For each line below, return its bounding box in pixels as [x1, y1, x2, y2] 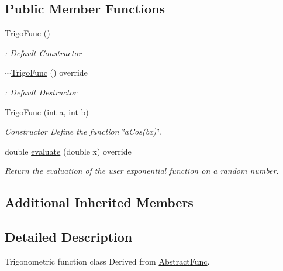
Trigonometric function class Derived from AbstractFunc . [5, 255, 210, 267]
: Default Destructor [5, 85, 77, 98]
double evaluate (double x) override [5, 145, 132, 157]
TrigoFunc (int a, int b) [5, 105, 89, 118]
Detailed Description [5, 228, 133, 246]
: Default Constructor [5, 46, 82, 59]
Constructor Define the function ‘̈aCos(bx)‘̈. [5, 125, 161, 138]
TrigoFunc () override [11, 66, 88, 78]
